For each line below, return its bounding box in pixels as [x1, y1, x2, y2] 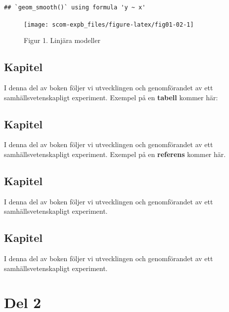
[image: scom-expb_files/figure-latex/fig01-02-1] [24, 21, 194, 28]
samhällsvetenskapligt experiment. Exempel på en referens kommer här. [4, 149, 226, 159]
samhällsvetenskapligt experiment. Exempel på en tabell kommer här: [4, 92, 218, 102]
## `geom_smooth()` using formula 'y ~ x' [4, 4, 146, 11]
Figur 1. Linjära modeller [24, 35, 100, 45]
